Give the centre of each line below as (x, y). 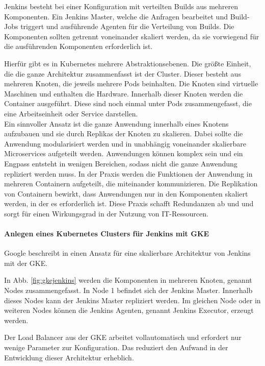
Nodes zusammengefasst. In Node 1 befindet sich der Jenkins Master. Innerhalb (128, 290)
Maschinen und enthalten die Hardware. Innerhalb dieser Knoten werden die (124, 93)
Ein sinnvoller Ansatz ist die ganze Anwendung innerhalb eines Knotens (116, 123)
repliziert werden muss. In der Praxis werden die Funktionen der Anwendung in (128, 173)
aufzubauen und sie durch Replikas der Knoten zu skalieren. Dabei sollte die (124, 133)
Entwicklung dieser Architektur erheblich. (69, 357)
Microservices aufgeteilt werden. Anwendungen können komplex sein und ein (124, 153)
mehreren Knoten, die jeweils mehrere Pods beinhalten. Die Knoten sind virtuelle (131, 83)
